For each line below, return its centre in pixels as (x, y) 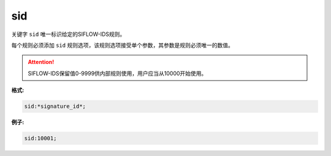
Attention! (41, 62)
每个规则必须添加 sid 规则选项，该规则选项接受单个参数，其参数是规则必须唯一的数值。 (123, 45)
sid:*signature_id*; (55, 106)
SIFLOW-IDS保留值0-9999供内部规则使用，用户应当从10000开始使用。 (117, 73)
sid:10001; (40, 138)
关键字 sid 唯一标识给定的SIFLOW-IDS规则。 (68, 34)
